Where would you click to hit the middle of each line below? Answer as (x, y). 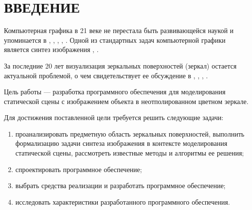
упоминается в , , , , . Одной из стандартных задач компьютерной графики (115, 40)
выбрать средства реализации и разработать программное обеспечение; (120, 185)
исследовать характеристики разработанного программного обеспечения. (123, 201)
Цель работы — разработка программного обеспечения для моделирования (115, 92)
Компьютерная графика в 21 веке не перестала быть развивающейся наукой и (119, 30)
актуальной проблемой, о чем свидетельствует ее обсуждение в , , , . (106, 75)
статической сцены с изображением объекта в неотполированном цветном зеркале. (126, 101)
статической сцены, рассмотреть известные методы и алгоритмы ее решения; (130, 153)
